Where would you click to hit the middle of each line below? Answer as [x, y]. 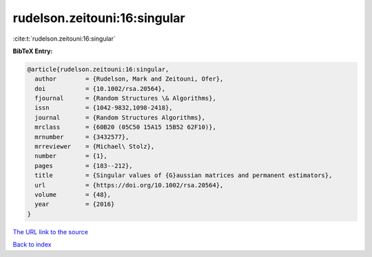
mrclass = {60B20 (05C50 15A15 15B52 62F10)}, [125, 127]
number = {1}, [71, 156]
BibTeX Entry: [33, 51]
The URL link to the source [51, 232]
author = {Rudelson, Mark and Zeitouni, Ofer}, [129, 79]
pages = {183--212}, [84, 166]
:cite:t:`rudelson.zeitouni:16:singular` [64, 39]
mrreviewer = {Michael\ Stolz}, [95, 147]
